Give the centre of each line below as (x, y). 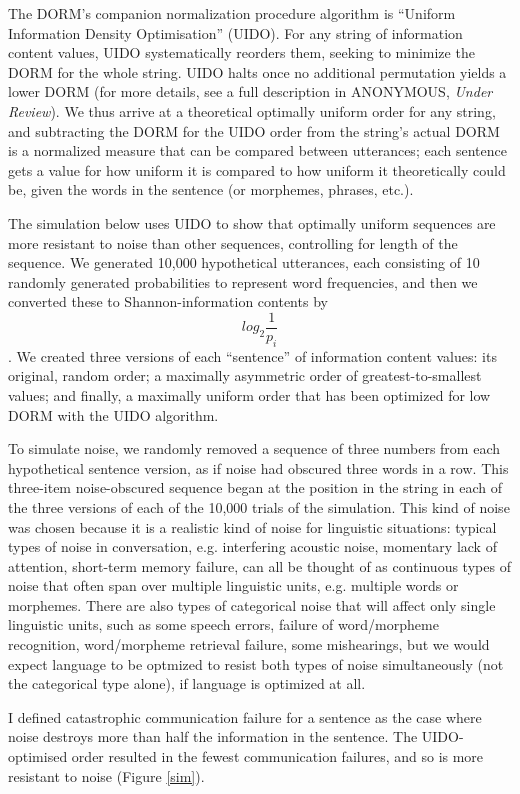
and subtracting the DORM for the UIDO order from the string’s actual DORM (254, 130)
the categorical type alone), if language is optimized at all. (187, 683)
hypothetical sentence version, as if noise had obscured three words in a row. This (258, 467)
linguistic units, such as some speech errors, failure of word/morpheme (223, 624)
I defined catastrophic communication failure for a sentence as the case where (245, 716)
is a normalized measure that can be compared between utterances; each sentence (257, 150)
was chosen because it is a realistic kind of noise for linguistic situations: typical (252, 526)
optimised (38, 756)
